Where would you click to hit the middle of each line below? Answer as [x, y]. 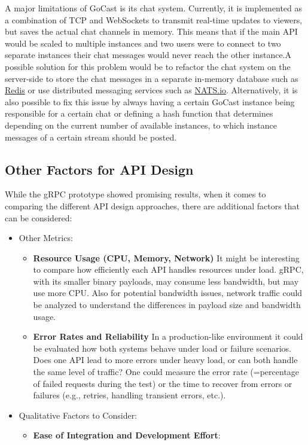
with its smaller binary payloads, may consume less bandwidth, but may [166, 281]
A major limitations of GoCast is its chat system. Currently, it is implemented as [154, 8]
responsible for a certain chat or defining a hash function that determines [139, 113]
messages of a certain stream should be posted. [91, 137]
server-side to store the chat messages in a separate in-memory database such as [152, 78]
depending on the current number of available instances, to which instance [141, 125]
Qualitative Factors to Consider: [78, 415]
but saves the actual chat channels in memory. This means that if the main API [151, 31]
